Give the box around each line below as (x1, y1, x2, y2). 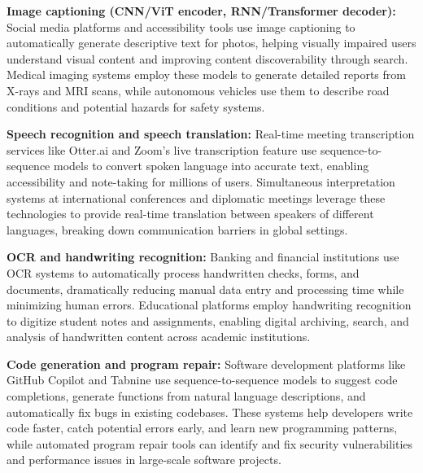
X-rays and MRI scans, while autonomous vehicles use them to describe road (7, 81, 390, 99)
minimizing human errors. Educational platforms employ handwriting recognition (7, 296, 412, 313)
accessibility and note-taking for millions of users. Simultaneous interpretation (7, 173, 395, 190)
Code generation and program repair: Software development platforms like (7, 355, 406, 372)
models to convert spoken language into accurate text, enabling (54, 157, 369, 174)
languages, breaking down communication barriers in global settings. (7, 221, 348, 238)
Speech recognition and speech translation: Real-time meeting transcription (7, 125, 415, 142)
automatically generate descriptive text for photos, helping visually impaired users (7, 34, 416, 51)
